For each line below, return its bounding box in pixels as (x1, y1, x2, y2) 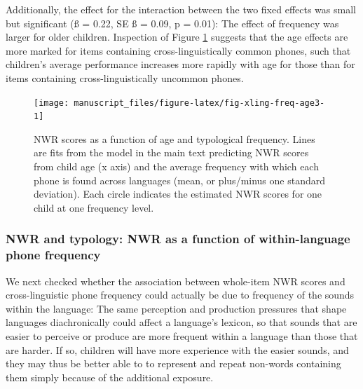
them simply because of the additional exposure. (6, 369, 214, 384)
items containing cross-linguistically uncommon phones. (6, 70, 244, 85)
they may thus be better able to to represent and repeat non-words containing (6, 356, 341, 371)
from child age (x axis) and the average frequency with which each (34, 159, 319, 174)
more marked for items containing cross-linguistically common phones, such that (6, 43, 351, 57)
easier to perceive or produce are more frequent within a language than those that (6, 328, 358, 343)
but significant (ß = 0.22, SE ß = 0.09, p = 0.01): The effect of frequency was (6, 15, 339, 30)
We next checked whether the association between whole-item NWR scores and (6, 273, 345, 288)
